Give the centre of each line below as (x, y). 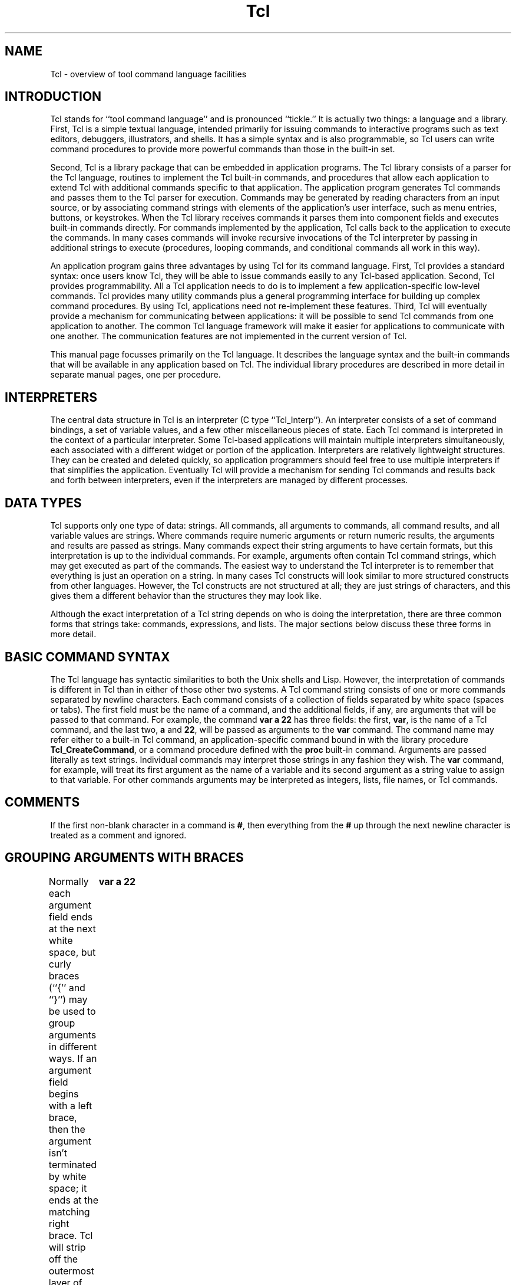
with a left (70, 1105)
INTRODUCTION (53, 97)
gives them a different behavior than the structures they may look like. (186, 596)
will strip (67, 1247)
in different (73, 1046)
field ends (71, 917)
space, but (72, 952)
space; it (68, 1188)
